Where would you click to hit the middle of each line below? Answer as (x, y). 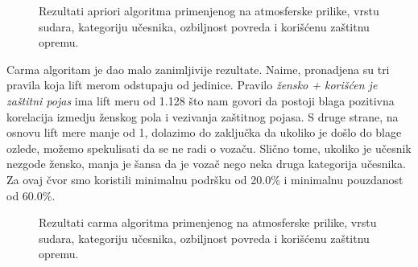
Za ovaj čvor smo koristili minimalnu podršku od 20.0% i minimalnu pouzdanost (205, 179)
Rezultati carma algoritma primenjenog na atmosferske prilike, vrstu (208, 222)
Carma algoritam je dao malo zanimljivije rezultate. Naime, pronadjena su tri (198, 69)
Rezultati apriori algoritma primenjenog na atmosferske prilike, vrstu (209, 10)
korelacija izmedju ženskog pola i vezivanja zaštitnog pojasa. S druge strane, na (203, 116)
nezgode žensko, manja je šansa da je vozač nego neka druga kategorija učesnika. (206, 164)
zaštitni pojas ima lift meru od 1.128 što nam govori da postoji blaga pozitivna (201, 100)
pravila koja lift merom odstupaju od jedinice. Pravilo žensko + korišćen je (192, 85)
